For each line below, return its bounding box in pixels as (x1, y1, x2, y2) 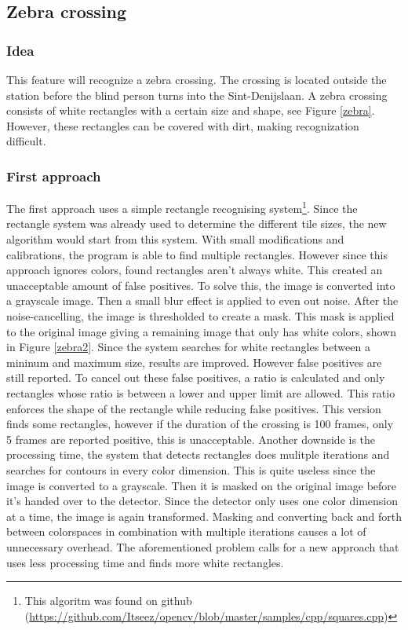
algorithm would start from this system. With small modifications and (6, 231, 344, 247)
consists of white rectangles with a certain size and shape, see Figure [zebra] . (6, 102, 375, 119)
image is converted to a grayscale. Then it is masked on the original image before (6, 477, 397, 493)
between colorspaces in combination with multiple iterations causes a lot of (6, 523, 366, 540)
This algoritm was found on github (24, 592, 192, 609)
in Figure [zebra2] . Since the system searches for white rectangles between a (6, 339, 370, 355)
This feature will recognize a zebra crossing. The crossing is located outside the (6, 71, 387, 87)
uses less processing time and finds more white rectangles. (6, 554, 284, 570)
